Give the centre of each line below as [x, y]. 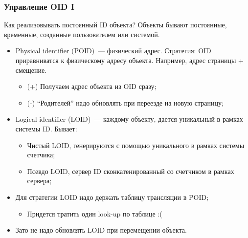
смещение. [31, 70]
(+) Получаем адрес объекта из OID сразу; [92, 86]
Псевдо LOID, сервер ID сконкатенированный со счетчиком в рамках [131, 171]
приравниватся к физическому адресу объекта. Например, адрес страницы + [129, 60]
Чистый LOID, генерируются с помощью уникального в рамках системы [136, 145]
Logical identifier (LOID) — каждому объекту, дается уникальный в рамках [129, 119]
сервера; [39, 181]
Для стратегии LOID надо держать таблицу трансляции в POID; [112, 197]
